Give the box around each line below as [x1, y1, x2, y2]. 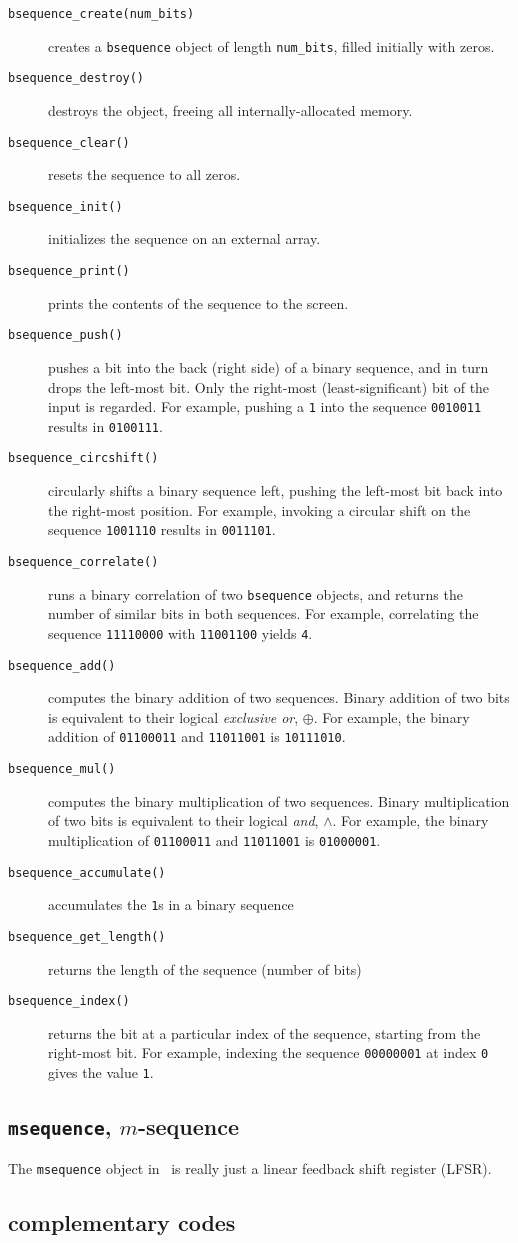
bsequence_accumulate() [8, 865, 166, 880]
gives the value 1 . [48, 1062, 154, 1082]
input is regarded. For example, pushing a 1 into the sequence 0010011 [48, 396, 482, 417]
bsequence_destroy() [8, 71, 145, 86]
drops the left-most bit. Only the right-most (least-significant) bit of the [48, 376, 490, 397]
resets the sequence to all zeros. [48, 164, 241, 185]
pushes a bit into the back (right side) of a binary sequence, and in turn [48, 356, 489, 377]
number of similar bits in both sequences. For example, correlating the [48, 603, 479, 624]
